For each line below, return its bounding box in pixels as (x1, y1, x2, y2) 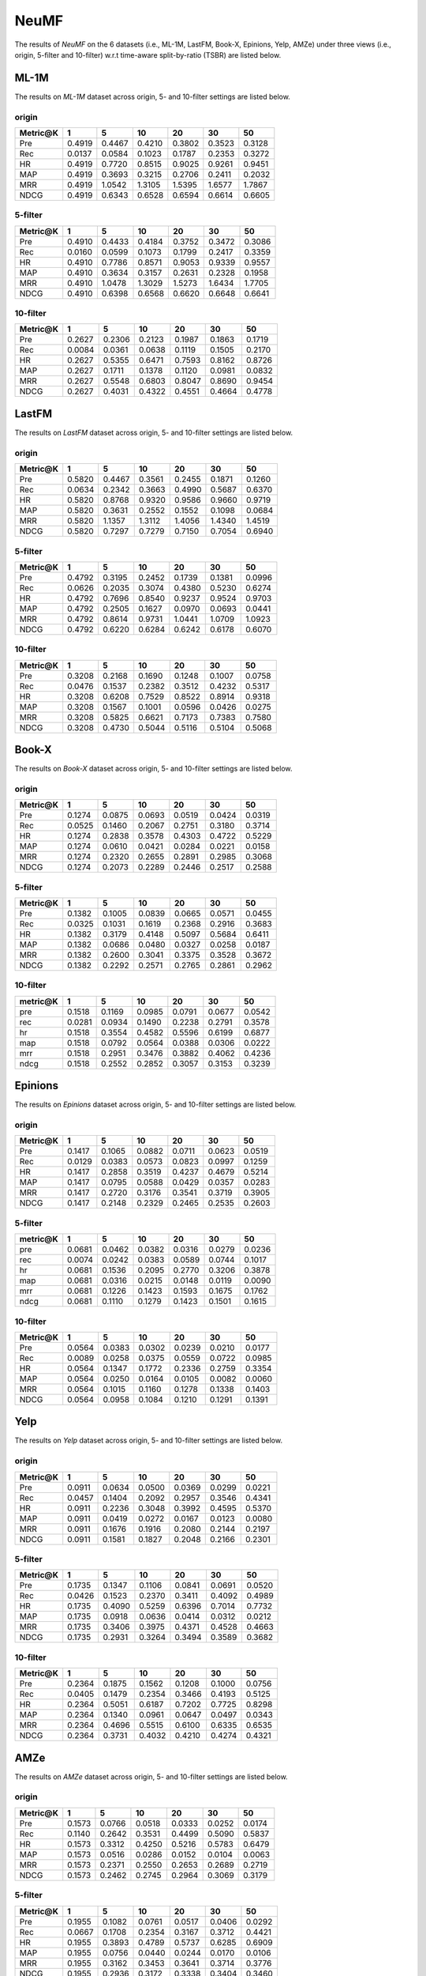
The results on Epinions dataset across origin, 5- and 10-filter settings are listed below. (14, 1099, 297, 1110)
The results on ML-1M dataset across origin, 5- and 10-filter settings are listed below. (14, 92, 291, 101)
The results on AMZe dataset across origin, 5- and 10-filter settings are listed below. (14, 1771, 288, 1782)
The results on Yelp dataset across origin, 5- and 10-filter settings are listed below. (14, 1435, 283, 1446)
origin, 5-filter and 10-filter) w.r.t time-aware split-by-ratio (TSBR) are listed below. (14, 50, 282, 59)
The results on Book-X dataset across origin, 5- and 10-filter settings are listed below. (14, 764, 293, 774)
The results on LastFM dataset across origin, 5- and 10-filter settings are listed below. (14, 428, 293, 437)
